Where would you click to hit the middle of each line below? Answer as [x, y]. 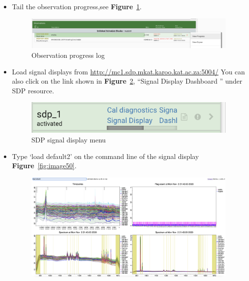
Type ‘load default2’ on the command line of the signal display [105, 156]
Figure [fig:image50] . [44, 166]
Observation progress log [68, 55]
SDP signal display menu [68, 140]
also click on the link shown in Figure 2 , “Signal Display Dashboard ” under [127, 81]
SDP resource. [33, 90]
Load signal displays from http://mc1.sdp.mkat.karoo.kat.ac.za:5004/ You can [128, 71]
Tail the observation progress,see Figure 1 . [77, 6]
